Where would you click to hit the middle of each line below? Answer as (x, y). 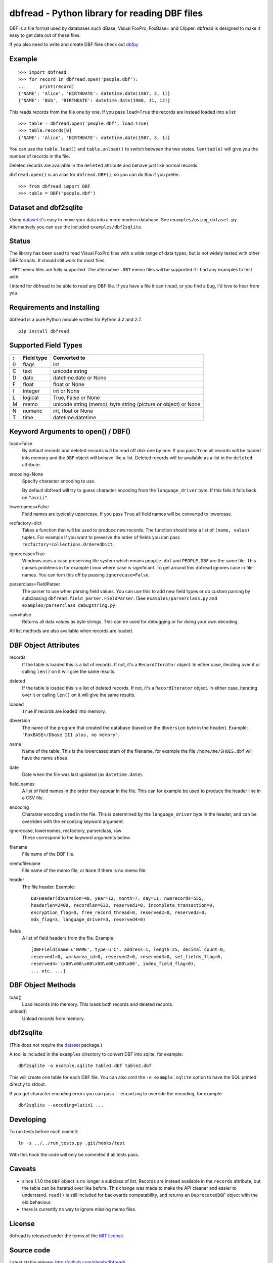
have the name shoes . (45, 758)
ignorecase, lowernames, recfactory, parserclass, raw (65, 831)
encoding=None (26, 474)
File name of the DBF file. (48, 854)
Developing (28, 1119)
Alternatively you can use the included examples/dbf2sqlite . (76, 227)
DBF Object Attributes (44, 645)
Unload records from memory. (54, 1018)
